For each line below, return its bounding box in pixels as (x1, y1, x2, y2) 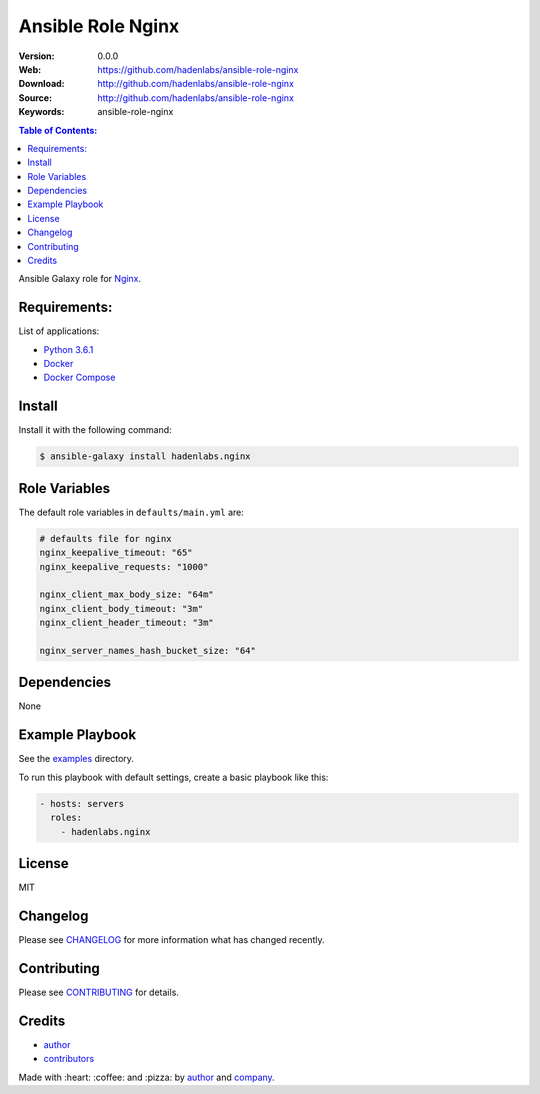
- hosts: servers (39, 798, 125, 809)
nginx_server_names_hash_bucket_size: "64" (39, 645, 257, 656)
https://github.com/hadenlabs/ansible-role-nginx (97, 63, 299, 75)
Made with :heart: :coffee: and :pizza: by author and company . (18, 1071, 275, 1083)
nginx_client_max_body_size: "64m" (39, 589, 214, 600)
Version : (18, 50, 55, 62)
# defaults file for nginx (39, 533, 172, 544)
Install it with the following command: (18, 424, 172, 436)
